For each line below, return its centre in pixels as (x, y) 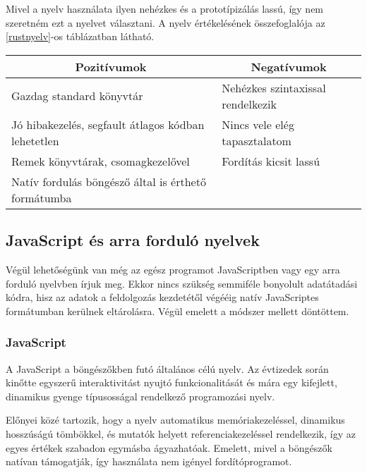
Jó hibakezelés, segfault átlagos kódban (108, 124)
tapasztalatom (257, 140)
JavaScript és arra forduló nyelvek (133, 240)
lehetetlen (35, 140)
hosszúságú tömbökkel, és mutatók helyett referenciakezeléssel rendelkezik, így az (181, 433)
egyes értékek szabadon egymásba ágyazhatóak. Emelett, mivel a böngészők (169, 447)
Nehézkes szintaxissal (274, 87)
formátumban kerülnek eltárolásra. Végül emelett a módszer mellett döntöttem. (178, 311)
